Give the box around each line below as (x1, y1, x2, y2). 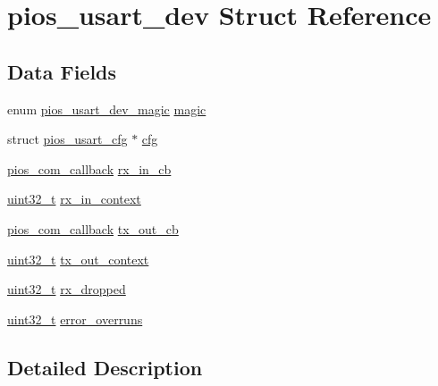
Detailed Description (7, 353, 203, 381)
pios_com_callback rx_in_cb (7, 159, 172, 178)
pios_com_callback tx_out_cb (7, 219, 179, 238)
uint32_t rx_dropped (7, 280, 126, 298)
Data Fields (7, 57, 117, 85)
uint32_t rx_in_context (7, 189, 141, 208)
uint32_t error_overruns (7, 309, 143, 328)
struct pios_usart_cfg (7, 130, 128, 148)
